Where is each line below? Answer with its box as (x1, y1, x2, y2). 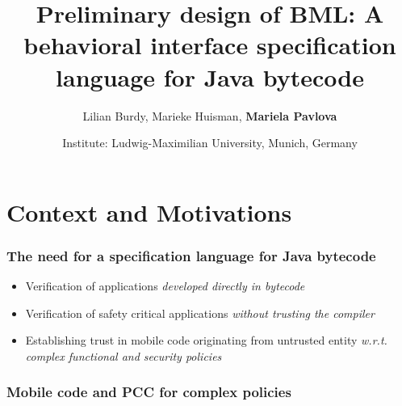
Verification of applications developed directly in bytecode (25, 277, 305, 294)
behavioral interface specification (23, 28, 396, 61)
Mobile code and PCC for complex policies (6, 382, 291, 402)
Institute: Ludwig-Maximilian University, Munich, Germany (62, 134, 358, 151)
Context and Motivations (6, 195, 292, 228)
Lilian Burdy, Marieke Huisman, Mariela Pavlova (82, 107, 337, 124)
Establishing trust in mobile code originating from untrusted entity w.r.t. (25, 332, 387, 349)
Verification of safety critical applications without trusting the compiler (25, 304, 375, 321)
